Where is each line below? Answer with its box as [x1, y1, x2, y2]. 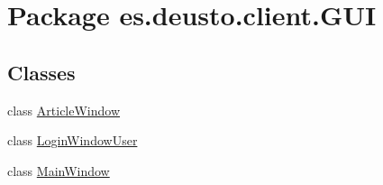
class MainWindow [7, 161, 110, 180]
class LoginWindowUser [7, 131, 138, 150]
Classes [7, 58, 76, 86]
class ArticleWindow [7, 100, 121, 119]
